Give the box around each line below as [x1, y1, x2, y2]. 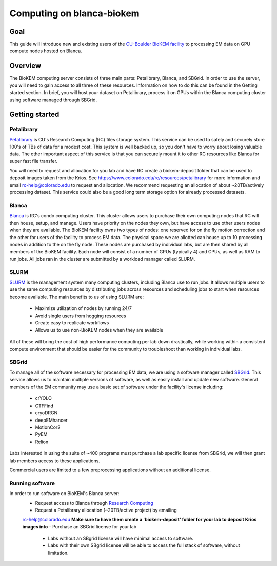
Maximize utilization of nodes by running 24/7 [35, 305, 132, 312]
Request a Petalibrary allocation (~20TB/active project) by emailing [35, 507, 177, 513]
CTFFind [35, 403, 54, 409]
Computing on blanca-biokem [9, 8, 140, 19]
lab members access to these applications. [9, 458, 100, 464]
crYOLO [35, 395, 52, 401]
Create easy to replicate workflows [35, 320, 109, 326]
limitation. [48, 550, 69, 556]
